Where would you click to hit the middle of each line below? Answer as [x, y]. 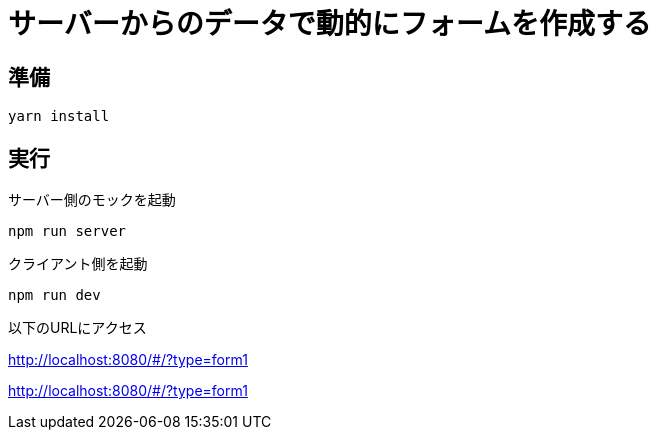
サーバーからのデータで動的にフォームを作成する [329, 24]
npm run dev [54, 295]
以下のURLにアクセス [77, 328]
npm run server [67, 231]
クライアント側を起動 [78, 264]
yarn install [59, 116]
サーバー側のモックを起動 [92, 200]
